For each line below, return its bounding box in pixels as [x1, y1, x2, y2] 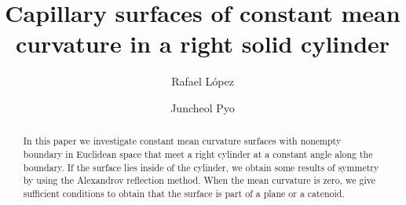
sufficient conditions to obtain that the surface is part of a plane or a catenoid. [23, 186, 345, 200]
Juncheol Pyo [170, 99, 235, 115]
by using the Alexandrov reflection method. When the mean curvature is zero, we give [23, 174, 375, 187]
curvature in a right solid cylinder [15, 27, 390, 60]
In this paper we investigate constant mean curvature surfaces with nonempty [23, 134, 342, 148]
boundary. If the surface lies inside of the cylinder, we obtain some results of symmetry [23, 160, 379, 174]
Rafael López [171, 73, 234, 90]
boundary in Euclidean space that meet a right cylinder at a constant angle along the [23, 147, 373, 160]
